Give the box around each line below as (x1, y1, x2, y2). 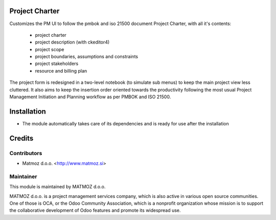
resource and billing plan (35, 68, 87, 74)
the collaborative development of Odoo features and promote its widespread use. (9, 207, 181, 213)
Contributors (9, 149, 42, 157)
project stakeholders (35, 60, 79, 67)
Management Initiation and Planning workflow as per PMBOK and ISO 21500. (9, 94, 171, 100)
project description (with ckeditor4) (35, 39, 110, 46)
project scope (35, 46, 64, 52)
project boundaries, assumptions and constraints (35, 54, 138, 60)
